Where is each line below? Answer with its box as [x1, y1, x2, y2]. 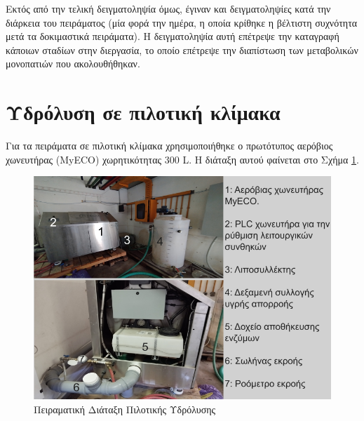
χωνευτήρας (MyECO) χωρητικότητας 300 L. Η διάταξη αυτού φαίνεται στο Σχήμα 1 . [6, 152, 359, 166]
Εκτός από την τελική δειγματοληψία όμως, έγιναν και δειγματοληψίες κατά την [6, 1, 331, 15]
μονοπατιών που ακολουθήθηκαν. [6, 56, 140, 71]
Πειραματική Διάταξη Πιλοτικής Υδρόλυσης [34, 402, 216, 417]
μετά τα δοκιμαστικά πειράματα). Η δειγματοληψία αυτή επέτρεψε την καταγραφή [6, 29, 339, 44]
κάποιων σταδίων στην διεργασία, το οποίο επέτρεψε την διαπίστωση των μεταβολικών [6, 42, 358, 57]
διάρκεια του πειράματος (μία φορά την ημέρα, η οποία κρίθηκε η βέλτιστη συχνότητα [6, 15, 358, 29]
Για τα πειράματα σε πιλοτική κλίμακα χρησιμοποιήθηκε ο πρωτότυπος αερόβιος [6, 138, 333, 153]
